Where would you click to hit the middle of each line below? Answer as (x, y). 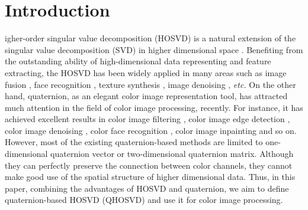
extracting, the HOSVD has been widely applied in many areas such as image (146, 72)
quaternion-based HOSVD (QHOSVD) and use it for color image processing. (144, 200)
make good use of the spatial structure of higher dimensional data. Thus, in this (150, 177)
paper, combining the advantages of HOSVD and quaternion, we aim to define (147, 188)
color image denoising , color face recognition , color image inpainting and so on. (151, 130)
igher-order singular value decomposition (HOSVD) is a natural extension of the (150, 38)
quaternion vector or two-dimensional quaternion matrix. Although (172, 154)
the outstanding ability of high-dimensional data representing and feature (138, 61)
